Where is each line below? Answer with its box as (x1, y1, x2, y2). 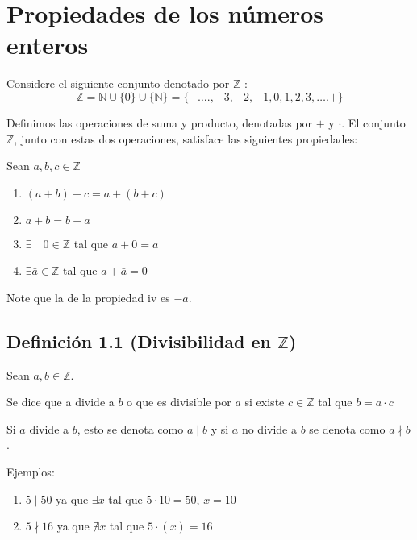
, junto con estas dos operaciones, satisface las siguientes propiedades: (14, 130, 358, 147)
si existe (244, 393, 285, 410)
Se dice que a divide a (6, 393, 115, 410)
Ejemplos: (6, 463, 55, 480)
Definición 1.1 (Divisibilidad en (6, 328, 271, 353)
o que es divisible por (127, 393, 231, 410)
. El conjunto (341, 114, 406, 131)
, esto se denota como (77, 420, 184, 437)
